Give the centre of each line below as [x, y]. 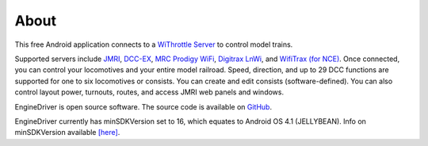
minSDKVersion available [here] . [67, 133]
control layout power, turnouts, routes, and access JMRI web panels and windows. [149, 92]
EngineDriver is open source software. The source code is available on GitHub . [143, 106]
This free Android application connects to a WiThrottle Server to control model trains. [154, 44]
